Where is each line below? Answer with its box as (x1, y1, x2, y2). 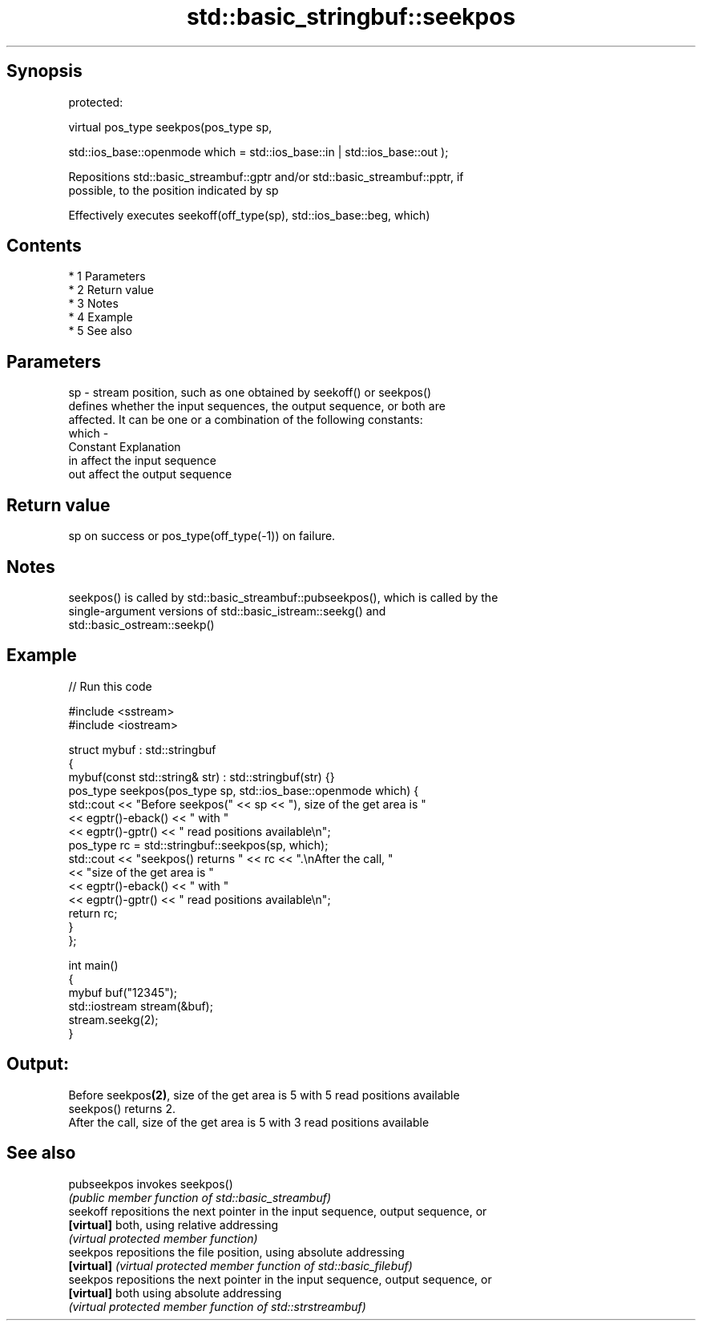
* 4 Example (68, 310, 133, 325)
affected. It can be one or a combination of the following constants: (68, 413, 423, 427)
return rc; (68, 906, 118, 920)
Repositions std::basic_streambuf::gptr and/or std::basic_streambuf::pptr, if (68, 169, 464, 184)
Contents (6, 236, 82, 256)
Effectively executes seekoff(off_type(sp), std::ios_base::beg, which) (68, 208, 430, 222)
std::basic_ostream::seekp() (68, 617, 215, 631)
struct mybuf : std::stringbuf (68, 742, 216, 756)
